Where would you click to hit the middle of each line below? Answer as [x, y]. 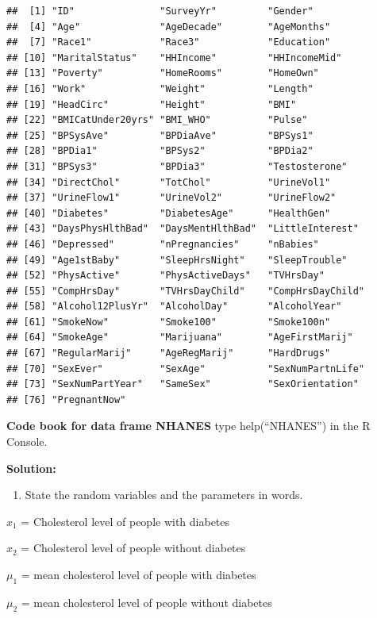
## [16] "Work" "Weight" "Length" [160, 88]
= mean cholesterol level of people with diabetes [138, 574]
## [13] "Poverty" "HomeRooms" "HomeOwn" [163, 73]
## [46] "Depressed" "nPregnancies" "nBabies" [163, 244]
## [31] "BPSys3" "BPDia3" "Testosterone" [177, 166]
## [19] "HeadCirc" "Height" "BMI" [152, 104]
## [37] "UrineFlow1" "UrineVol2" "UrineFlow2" [171, 198]
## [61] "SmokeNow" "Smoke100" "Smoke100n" [169, 322]
